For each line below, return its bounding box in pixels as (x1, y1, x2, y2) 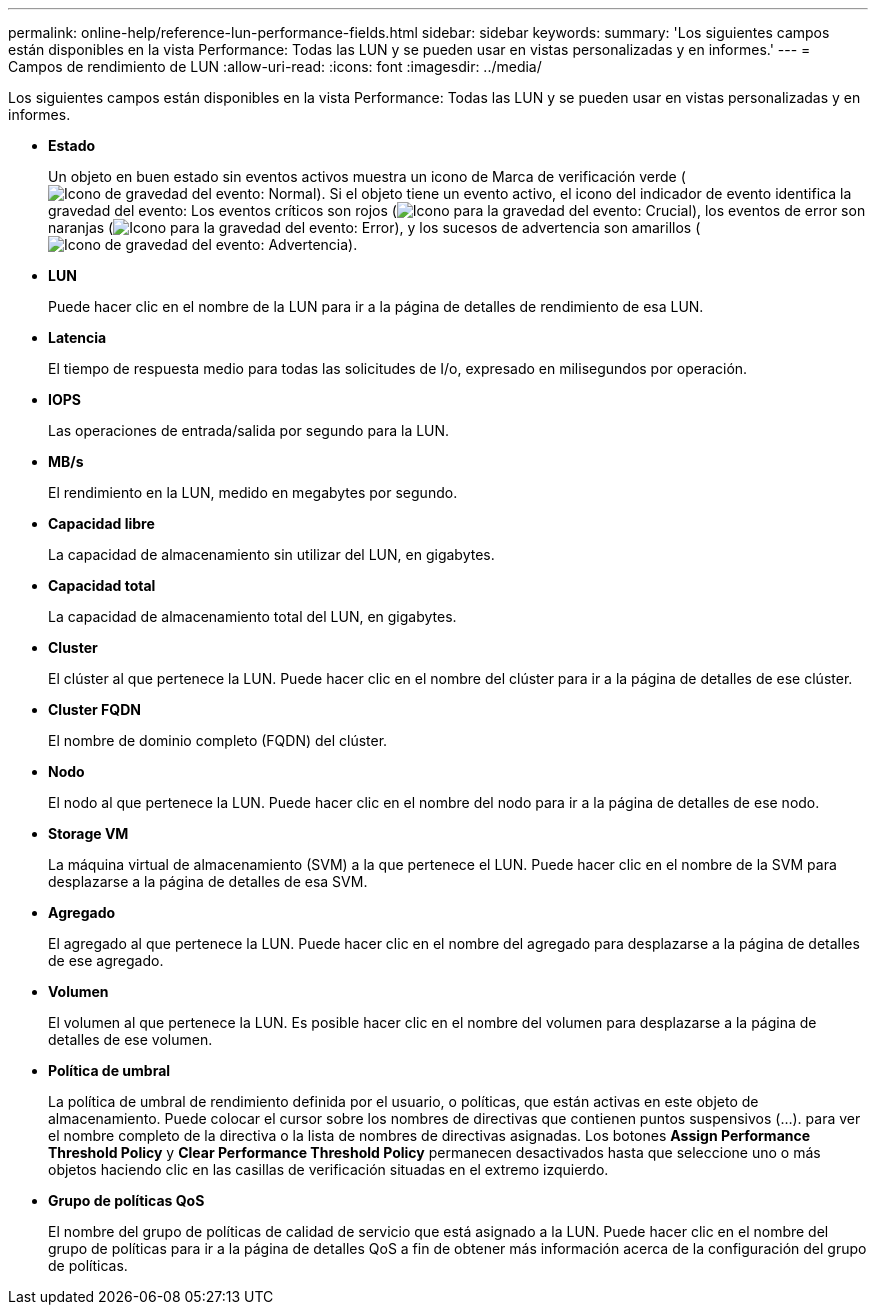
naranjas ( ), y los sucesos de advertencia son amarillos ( (48, 219, 701, 236)
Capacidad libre (48, 515, 155, 532)
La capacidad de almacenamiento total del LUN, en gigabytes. (48, 608, 457, 625)
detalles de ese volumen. (48, 1031, 213, 1048)
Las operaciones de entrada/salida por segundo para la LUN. (48, 422, 450, 439)
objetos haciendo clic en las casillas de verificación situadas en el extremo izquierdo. (48, 1161, 609, 1178)
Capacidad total (48, 577, 156, 594)
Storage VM (48, 825, 129, 842)
